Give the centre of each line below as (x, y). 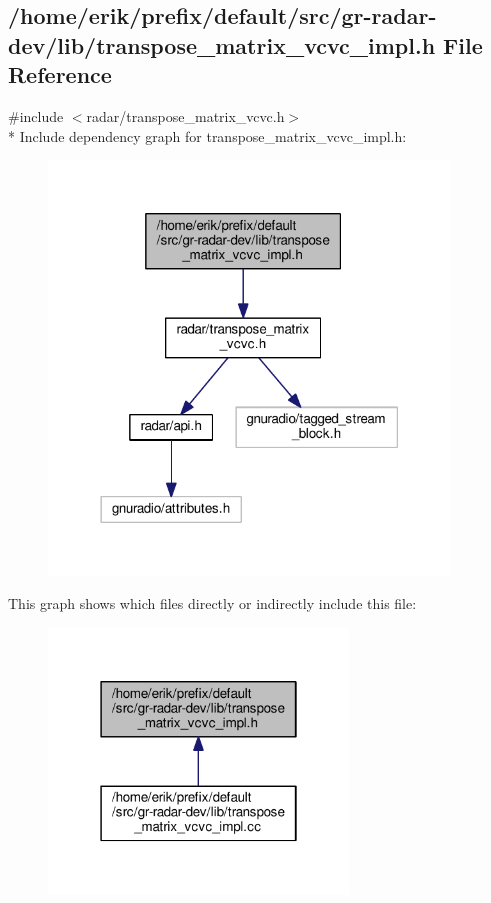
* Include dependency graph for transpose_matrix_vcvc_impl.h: (207, 135)
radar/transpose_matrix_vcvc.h (185, 115)
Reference (60, 74)
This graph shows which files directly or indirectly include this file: (212, 603)
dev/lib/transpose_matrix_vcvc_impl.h (222, 44)
